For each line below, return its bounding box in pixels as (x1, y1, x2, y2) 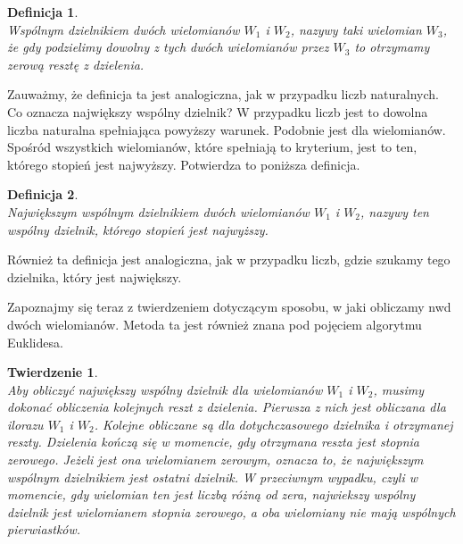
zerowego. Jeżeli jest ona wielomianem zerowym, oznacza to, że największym (7, 450, 424, 469)
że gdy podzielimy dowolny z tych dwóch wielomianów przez (7, 38, 329, 56)
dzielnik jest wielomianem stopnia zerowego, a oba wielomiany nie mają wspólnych (7, 502, 456, 521)
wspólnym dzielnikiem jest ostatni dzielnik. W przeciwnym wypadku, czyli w (7, 467, 418, 486)
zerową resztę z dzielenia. (7, 54, 145, 73)
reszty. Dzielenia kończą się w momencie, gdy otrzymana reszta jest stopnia (7, 432, 419, 451)
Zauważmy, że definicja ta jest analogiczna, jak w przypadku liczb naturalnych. (7, 85, 439, 104)
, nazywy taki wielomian (290, 20, 422, 38)
